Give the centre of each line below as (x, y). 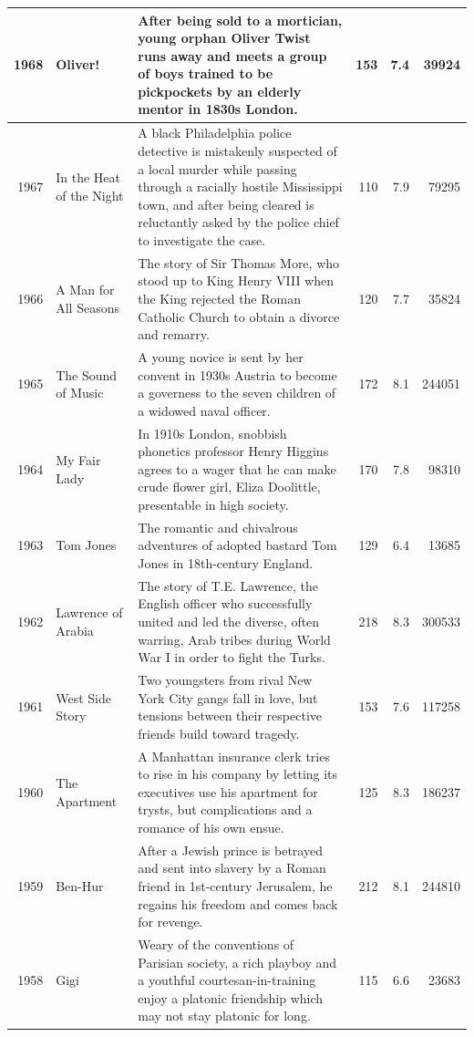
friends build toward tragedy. (219, 733)
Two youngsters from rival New (225, 680)
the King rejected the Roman (219, 298)
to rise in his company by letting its (238, 774)
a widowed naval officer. (204, 410)
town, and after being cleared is (226, 204)
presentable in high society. (213, 504)
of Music (80, 393)
